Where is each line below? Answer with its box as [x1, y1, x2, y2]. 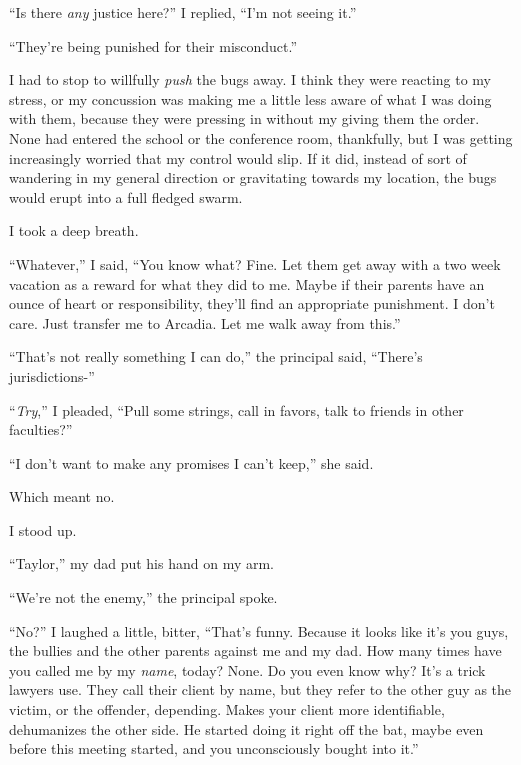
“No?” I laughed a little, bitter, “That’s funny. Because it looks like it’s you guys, [9, 620, 509, 641]
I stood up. [9, 519, 77, 540]
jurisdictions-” [9, 365, 95, 386]
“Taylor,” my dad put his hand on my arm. [9, 553, 275, 574]
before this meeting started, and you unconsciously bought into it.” [9, 738, 419, 759]
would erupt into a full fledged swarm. [9, 186, 243, 207]
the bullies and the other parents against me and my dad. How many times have [9, 640, 502, 661]
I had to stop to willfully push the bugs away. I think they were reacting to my [9, 69, 492, 90]
